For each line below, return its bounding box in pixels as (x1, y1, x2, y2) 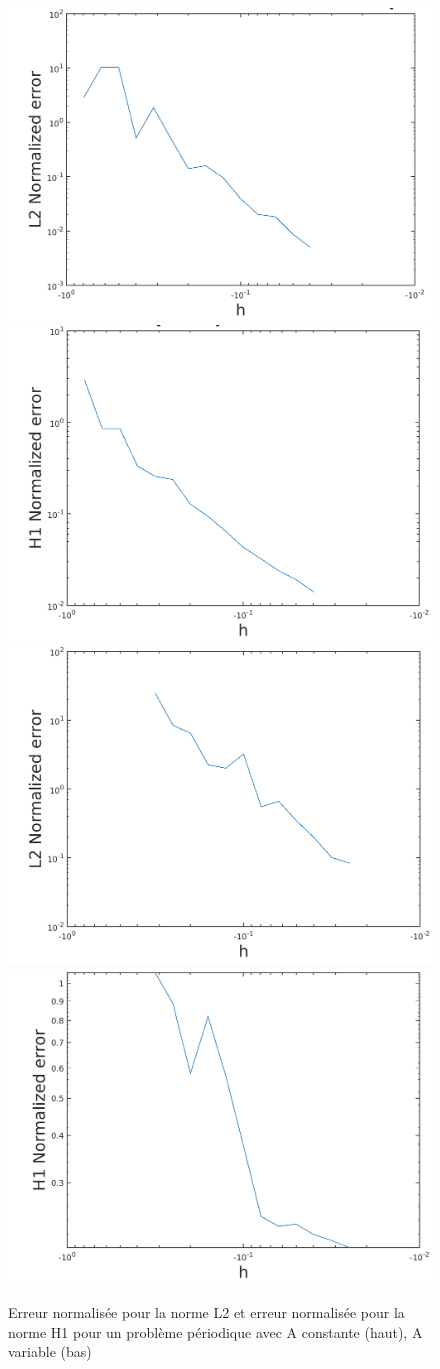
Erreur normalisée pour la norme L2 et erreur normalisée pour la (8, 1302, 405, 1323)
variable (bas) (8, 1341, 92, 1362)
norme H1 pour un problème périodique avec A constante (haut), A (8, 1321, 423, 1342)
